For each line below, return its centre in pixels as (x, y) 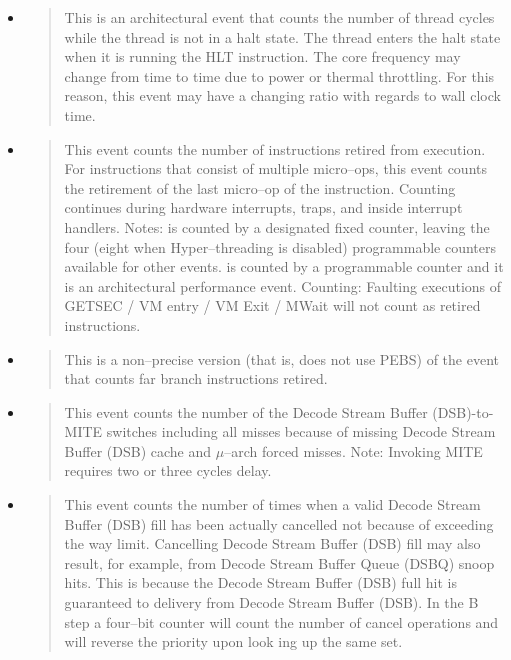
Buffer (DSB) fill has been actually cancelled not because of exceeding (279, 523)
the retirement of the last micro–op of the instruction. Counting (260, 187)
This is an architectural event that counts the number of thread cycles (279, 17)
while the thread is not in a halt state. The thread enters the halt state (282, 36)
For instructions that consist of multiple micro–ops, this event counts (276, 168)
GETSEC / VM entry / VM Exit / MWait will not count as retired (272, 305)
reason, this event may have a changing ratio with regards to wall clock (282, 95)
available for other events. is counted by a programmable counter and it (284, 266)
